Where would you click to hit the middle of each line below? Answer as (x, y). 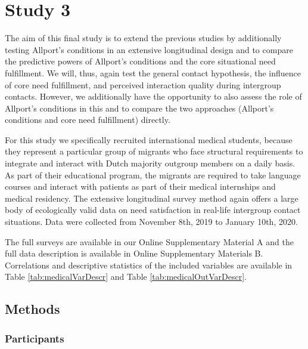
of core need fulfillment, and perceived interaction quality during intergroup (143, 84)
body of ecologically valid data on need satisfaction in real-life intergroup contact (153, 210)
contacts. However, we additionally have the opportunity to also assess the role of (153, 96)
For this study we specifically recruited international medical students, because (149, 139)
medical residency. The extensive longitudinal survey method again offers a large (152, 198)
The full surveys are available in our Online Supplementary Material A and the (149, 241)
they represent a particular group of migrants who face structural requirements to (154, 151)
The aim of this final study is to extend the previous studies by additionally (143, 38)
